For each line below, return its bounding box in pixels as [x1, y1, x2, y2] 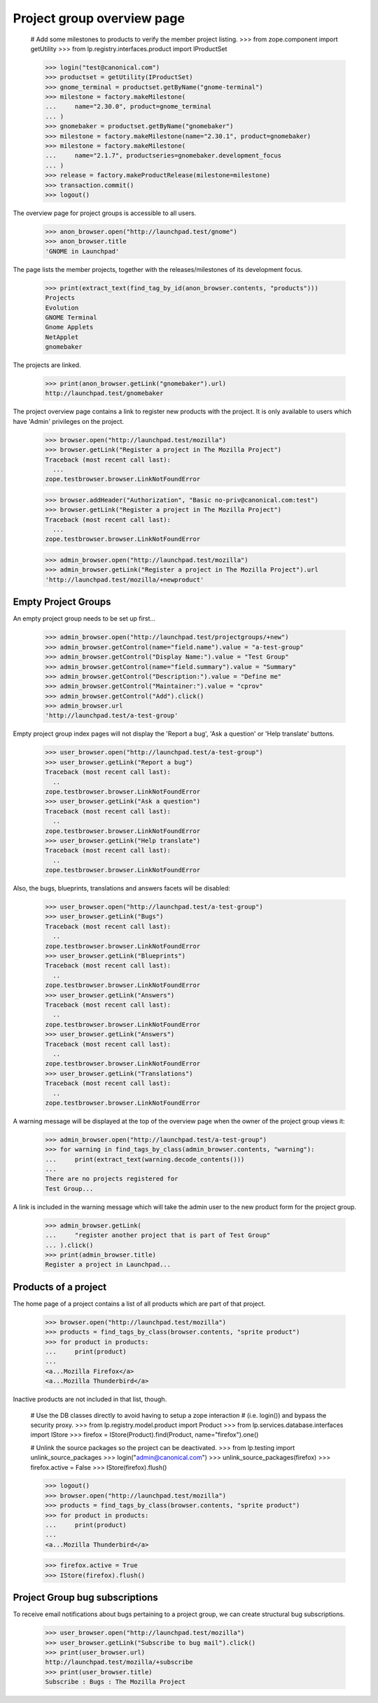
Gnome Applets [45, 323, 94, 331]
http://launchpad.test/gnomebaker [45, 389, 164, 397]
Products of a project [13, 1281, 107, 1292]
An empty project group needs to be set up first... [13, 614, 156, 623]
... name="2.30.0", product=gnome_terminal [45, 102, 211, 111]
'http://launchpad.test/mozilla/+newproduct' [45, 575, 204, 584]
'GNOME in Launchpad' [45, 247, 120, 255]
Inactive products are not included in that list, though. [13, 1395, 167, 1404]
